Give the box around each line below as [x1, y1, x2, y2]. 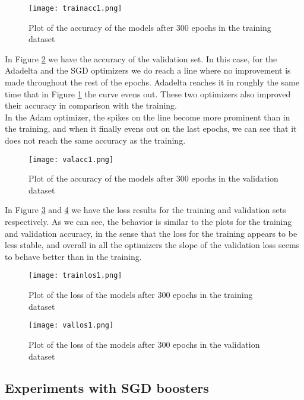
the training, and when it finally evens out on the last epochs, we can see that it [5, 122, 297, 135]
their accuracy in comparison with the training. [5, 99, 177, 112]
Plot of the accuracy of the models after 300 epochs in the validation [28, 172, 278, 185]
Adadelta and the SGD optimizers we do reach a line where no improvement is [5, 64, 291, 77]
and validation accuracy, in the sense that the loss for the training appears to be [5, 227, 297, 239]
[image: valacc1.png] [28, 155, 114, 164]
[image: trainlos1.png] [28, 271, 122, 280]
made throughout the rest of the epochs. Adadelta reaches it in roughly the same [5, 76, 299, 88]
